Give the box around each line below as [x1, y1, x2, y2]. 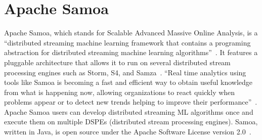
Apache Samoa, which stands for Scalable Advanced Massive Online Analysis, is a [4, 27, 258, 38]
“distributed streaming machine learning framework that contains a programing [4, 37, 251, 48]
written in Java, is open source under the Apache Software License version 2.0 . [4, 126, 251, 137]
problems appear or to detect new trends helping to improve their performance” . [4, 97, 257, 107]
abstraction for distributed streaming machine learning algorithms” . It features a [4, 47, 258, 58]
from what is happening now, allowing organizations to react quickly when [4, 86, 235, 97]
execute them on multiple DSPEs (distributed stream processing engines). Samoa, [4, 116, 258, 127]
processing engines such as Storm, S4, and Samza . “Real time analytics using [4, 67, 246, 77]
